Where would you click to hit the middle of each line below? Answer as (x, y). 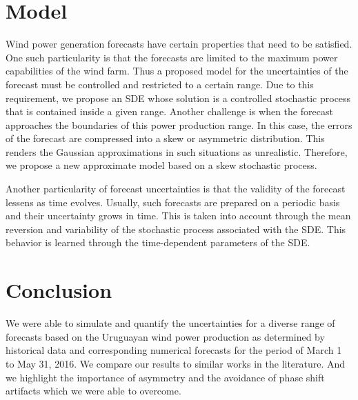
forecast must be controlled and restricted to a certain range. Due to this (160, 84)
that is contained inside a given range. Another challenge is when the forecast (169, 111)
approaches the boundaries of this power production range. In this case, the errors (179, 124)
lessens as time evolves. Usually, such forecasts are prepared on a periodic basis (173, 202)
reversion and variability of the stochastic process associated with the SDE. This (176, 229)
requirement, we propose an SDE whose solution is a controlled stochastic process (178, 98)
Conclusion (59, 290)
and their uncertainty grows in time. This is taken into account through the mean (178, 216)
